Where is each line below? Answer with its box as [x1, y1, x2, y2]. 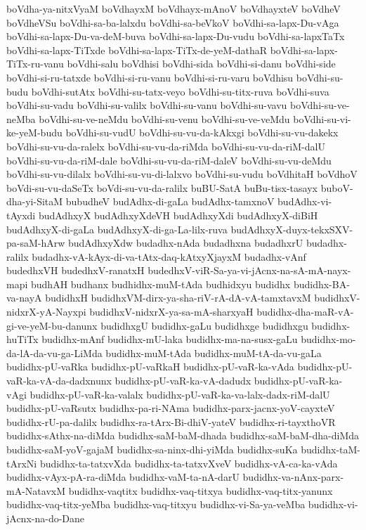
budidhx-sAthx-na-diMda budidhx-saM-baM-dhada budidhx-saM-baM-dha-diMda [6, 428, 360, 443]
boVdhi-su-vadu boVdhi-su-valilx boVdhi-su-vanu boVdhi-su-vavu [6, 98, 287, 112]
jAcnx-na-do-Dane [6, 510, 85, 525]
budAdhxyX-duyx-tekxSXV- [230, 221, 353, 236]
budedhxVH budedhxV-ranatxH [6, 263, 145, 278]
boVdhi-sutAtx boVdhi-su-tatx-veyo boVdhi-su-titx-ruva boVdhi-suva [31, 84, 329, 98]
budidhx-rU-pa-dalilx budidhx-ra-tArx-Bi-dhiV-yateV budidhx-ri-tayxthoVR [6, 414, 336, 429]
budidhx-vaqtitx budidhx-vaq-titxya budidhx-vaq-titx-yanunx [68, 483, 333, 498]
